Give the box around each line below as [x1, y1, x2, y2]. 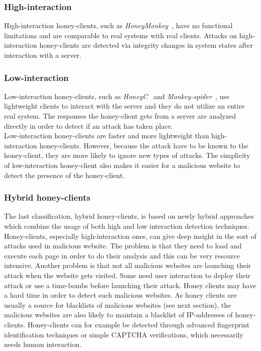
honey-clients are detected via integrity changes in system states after [39, 40, 253, 50]
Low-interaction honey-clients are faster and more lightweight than [4, 130, 209, 141]
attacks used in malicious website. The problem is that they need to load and [4, 240, 242, 251]
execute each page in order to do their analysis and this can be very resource [4, 250, 240, 260]
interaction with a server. [4, 50, 81, 60]
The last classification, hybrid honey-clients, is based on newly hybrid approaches [4, 211, 254, 221]
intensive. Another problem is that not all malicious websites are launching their [4, 260, 251, 271]
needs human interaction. [4, 339, 82, 349]
